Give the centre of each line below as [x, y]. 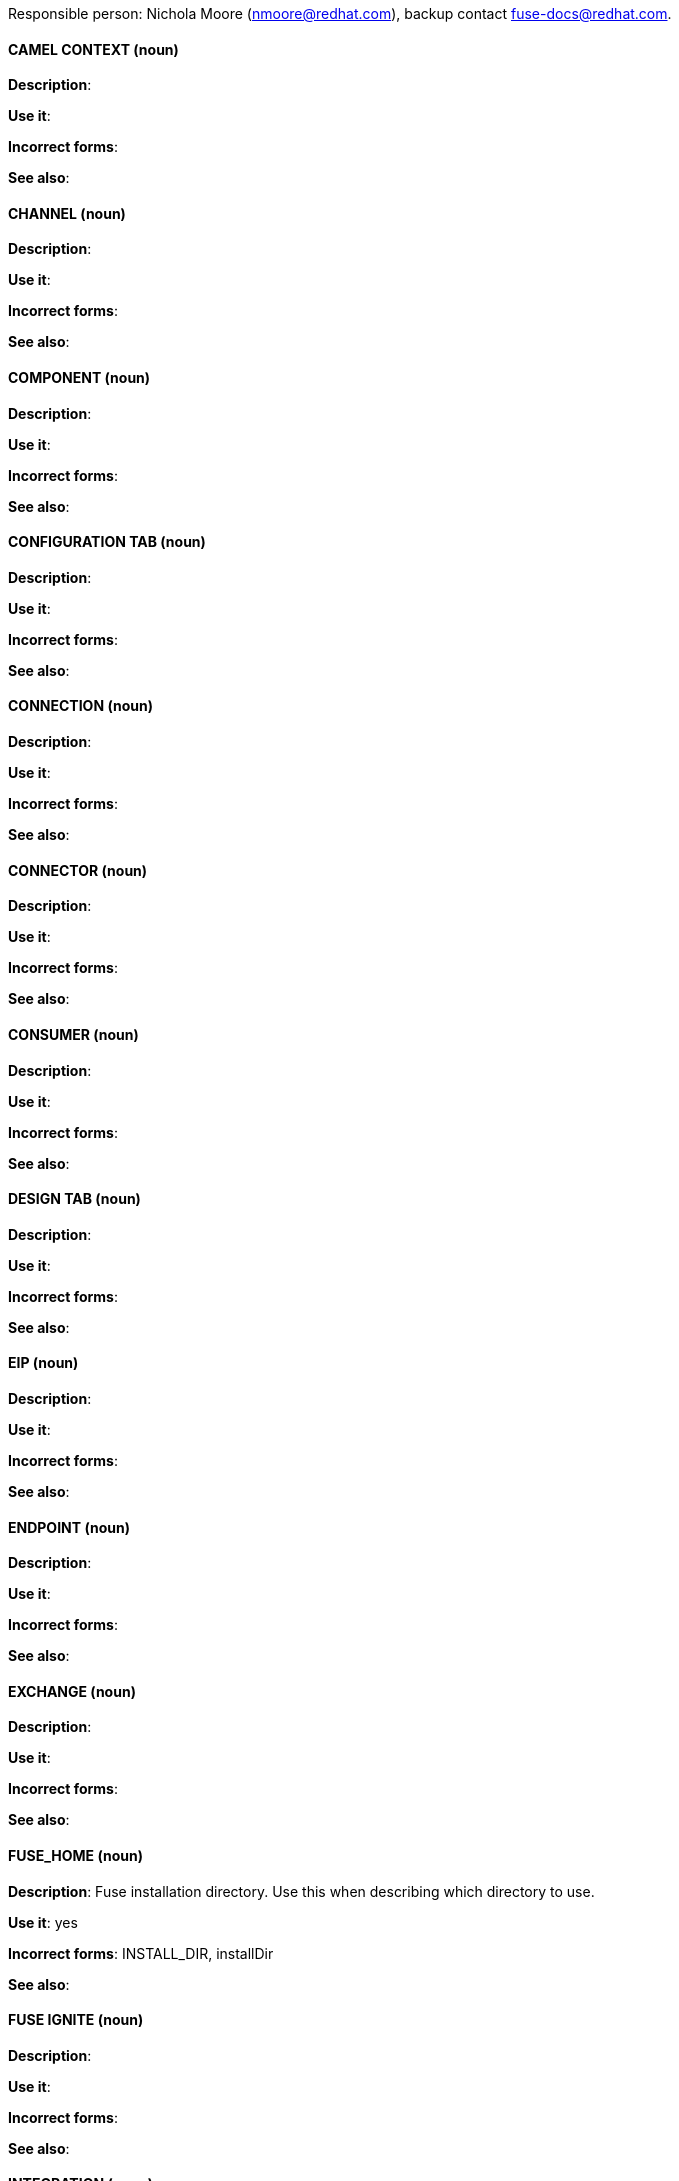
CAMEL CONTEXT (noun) [93, 49]
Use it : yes [43, 1922]
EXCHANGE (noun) [72, 1691]
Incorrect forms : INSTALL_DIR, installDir [141, 1953]
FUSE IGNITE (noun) [76, 2020]
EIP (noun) [43, 1363]
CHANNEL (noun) [67, 213]
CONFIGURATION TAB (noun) [107, 542]
